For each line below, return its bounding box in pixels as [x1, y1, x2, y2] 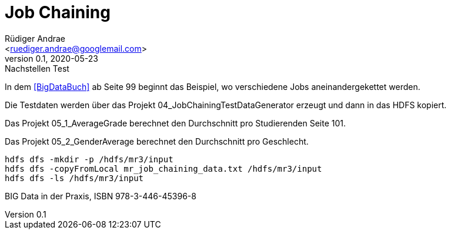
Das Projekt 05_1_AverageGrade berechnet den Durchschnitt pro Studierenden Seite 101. [5, 118, 346, 128]
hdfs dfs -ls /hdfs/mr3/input [5, 173, 144, 183]
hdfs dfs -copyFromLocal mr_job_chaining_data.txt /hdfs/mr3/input [5, 163, 322, 173]
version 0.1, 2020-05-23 [5, 53, 98, 63]
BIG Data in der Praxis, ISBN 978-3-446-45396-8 [5, 190, 196, 201]
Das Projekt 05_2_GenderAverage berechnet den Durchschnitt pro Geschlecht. [5, 136, 309, 146]
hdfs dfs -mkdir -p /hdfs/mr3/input [5, 154, 173, 164]
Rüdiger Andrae [5, 33, 66, 44]
